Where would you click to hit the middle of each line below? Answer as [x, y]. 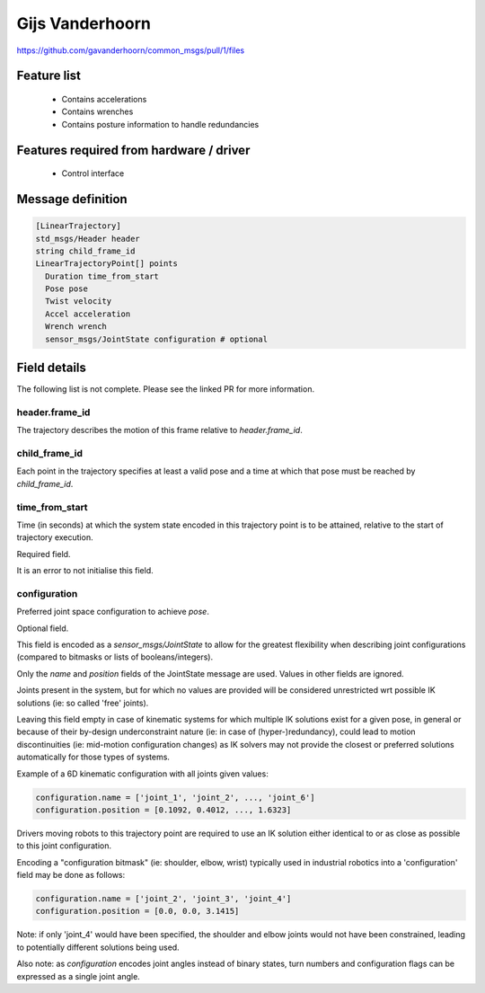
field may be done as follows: [71, 875]
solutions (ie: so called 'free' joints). [83, 703]
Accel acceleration [88, 314]
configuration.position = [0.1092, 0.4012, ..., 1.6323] [163, 810]
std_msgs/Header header [88, 239]
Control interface [93, 173]
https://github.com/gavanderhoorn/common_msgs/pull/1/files [131, 50]
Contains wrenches [97, 111]
